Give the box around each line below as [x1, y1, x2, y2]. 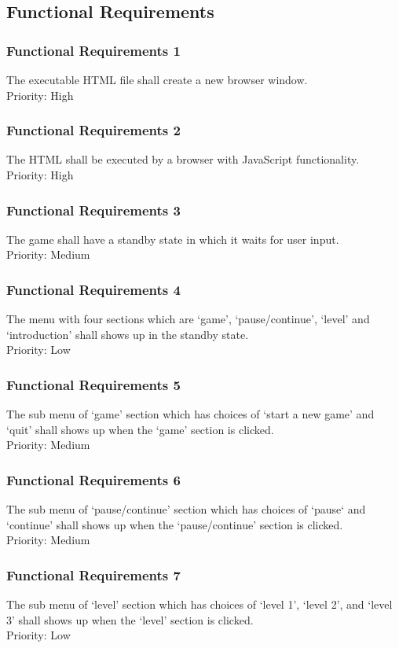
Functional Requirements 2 [6, 120, 181, 140]
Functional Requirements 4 [6, 279, 181, 299]
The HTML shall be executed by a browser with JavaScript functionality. [6, 151, 360, 168]
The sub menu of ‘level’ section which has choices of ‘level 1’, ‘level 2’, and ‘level [6, 596, 393, 613]
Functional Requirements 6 [6, 469, 181, 489]
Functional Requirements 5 [6, 374, 181, 394]
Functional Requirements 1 [6, 40, 181, 60]
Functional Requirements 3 [6, 200, 181, 219]
